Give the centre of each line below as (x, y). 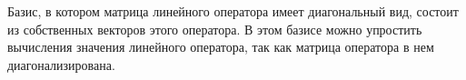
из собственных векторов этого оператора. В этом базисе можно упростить (215, 29)
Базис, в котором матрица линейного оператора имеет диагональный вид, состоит (233, 11)
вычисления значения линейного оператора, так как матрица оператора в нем (221, 47)
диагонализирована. (61, 64)
